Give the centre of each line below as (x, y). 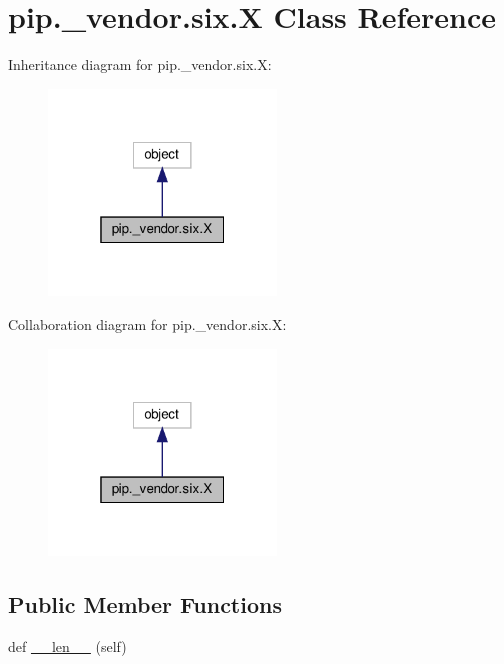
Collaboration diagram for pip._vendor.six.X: (147, 323)
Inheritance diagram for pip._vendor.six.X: (140, 64)
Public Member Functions (145, 604)
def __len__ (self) (67, 645)
